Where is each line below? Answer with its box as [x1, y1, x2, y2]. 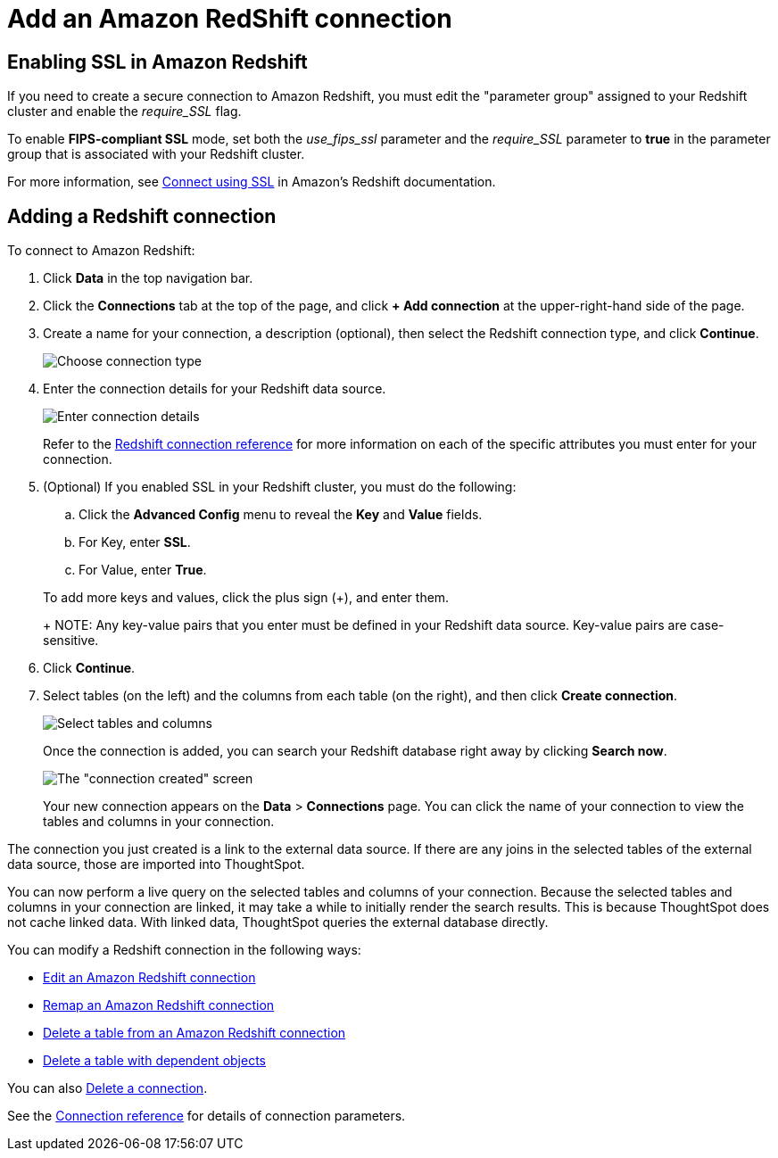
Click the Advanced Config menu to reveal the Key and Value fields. [79, 507, 483, 523]
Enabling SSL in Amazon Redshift [7, 50, 308, 73]
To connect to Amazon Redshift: [7, 243, 195, 259]
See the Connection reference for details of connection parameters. [7, 1108, 406, 1124]
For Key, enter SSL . [79, 534, 191, 550]
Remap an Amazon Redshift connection [43, 997, 275, 1013]
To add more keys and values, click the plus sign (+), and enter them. [43, 590, 450, 606]
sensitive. [43, 633, 99, 649]
